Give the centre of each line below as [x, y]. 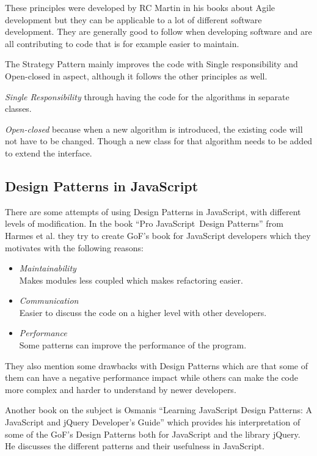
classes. [18, 108]
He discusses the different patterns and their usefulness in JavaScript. [135, 446]
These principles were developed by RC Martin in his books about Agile [140, 7]
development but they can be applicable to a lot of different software [133, 19]
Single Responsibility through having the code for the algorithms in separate [147, 96]
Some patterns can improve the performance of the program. [133, 345]
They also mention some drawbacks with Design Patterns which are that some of [156, 365]
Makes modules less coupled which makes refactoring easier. [131, 280]
